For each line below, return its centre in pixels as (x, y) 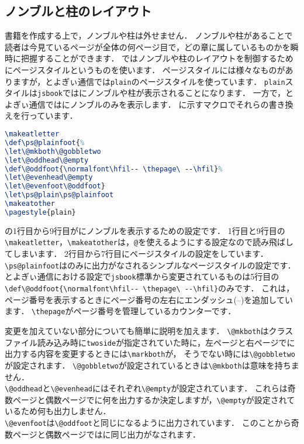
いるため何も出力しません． (58, 411)
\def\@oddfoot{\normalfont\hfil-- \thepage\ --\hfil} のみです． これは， (150, 288)
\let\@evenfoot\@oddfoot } (55, 186)
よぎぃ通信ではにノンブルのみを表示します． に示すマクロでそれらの (137, 104)
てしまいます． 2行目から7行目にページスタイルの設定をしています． (137, 254)
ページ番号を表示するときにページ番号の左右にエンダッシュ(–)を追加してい (149, 299)
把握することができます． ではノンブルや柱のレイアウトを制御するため (157, 58)
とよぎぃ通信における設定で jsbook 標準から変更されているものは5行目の (142, 276)
